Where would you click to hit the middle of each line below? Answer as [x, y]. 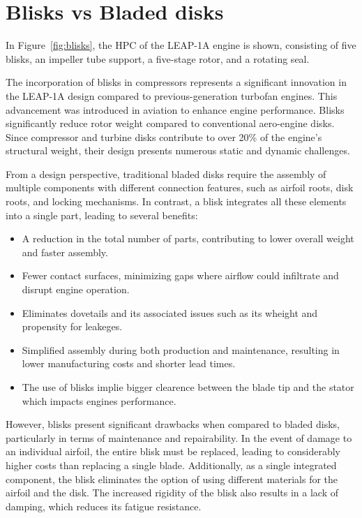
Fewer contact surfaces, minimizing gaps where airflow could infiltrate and [180, 275]
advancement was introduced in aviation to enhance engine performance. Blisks [175, 109]
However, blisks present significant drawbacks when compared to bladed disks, [173, 424]
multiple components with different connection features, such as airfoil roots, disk [180, 187]
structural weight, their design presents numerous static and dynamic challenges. [178, 150]
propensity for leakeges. [72, 326]
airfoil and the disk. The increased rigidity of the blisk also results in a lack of [172, 493]
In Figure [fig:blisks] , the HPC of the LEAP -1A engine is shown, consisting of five [181, 45]
